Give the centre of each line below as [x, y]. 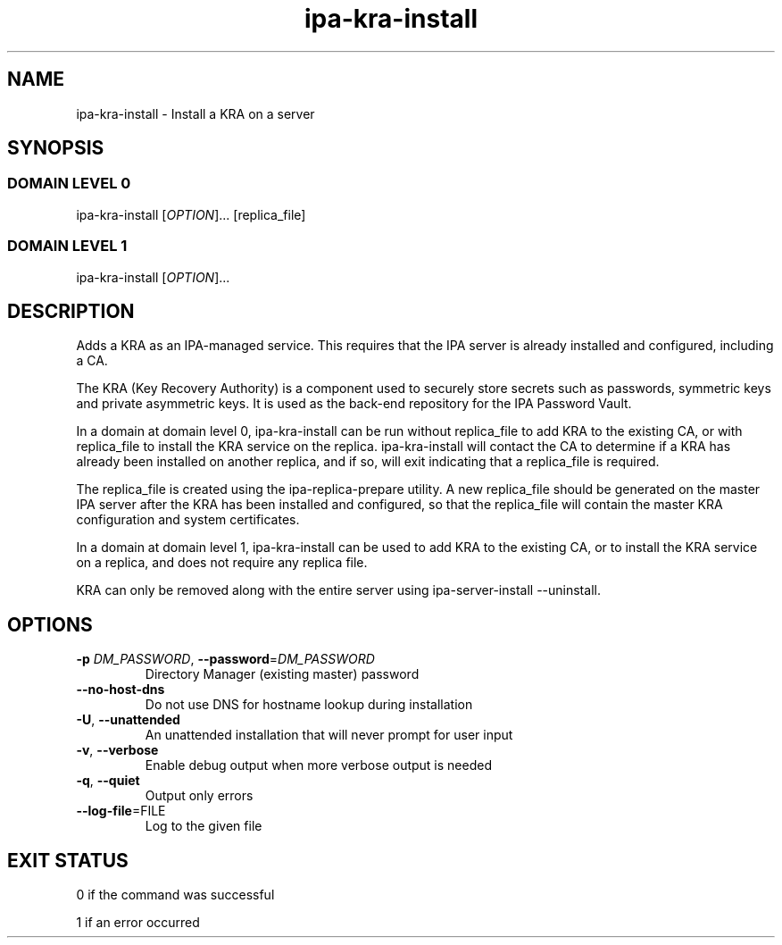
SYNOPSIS [56, 148]
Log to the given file [204, 826]
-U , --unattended [128, 720]
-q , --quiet [108, 781]
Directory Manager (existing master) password [282, 674]
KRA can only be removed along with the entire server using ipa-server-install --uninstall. [338, 590]
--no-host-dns [121, 690]
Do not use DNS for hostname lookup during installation [309, 705]
